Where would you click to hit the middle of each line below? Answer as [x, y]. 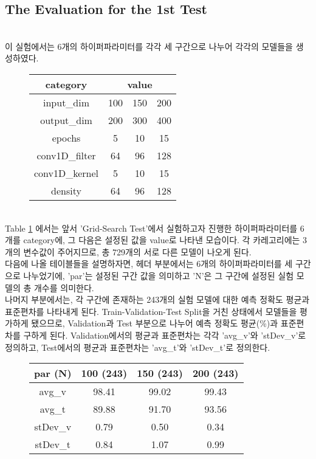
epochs [66, 137]
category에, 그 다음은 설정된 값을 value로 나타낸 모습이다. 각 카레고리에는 [162, 240]
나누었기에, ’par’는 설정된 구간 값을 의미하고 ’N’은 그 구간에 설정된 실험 [159, 275]
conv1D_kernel [67, 173]
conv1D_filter [66, 155]
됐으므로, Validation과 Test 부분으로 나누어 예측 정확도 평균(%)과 [155, 323]
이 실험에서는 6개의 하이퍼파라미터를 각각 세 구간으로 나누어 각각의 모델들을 [149, 46]
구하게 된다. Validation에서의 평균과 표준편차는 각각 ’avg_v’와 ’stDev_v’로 [165, 335]
